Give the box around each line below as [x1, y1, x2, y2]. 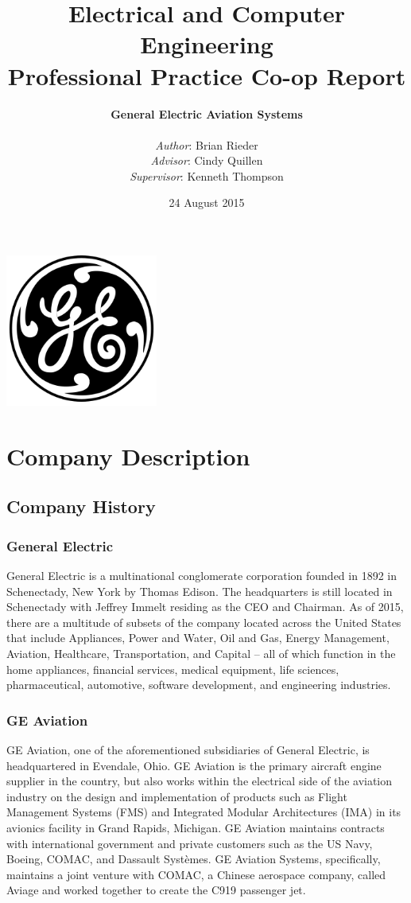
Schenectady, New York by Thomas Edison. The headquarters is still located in [6, 582, 393, 599]
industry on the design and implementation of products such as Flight [6, 788, 347, 804]
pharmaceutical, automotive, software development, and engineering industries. [6, 676, 391, 693]
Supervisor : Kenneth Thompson [130, 167, 284, 184]
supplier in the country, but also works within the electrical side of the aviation [6, 773, 393, 789]
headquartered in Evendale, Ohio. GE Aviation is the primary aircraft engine [6, 757, 382, 773]
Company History [6, 494, 156, 519]
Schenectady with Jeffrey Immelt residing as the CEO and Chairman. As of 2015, [6, 598, 404, 615]
